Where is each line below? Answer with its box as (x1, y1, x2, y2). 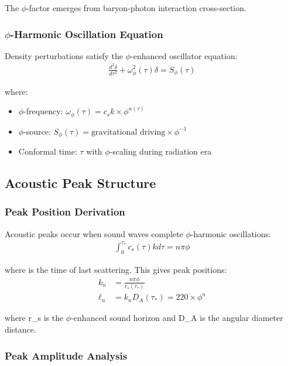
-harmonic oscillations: (190, 227, 271, 240)
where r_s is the (5, 312, 64, 324)
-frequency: (23, 105, 63, 117)
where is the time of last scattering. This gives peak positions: (5, 263, 227, 275)
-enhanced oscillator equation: (131, 49, 238, 61)
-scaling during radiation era (109, 145, 212, 158)
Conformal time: (18, 145, 77, 158)
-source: (23, 125, 51, 137)
